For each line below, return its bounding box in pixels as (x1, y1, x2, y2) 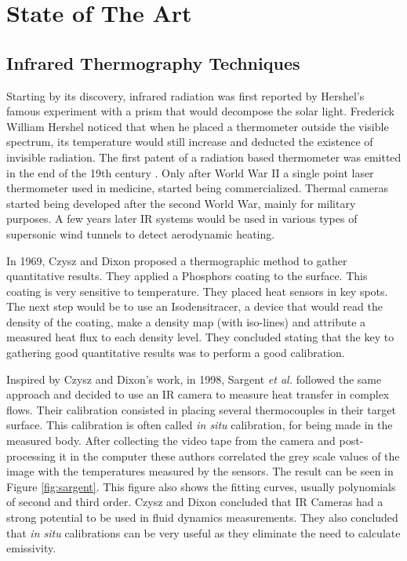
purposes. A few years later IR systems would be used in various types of (6, 210, 358, 227)
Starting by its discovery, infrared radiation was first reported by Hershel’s (6, 87, 365, 104)
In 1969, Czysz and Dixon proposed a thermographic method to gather (6, 252, 347, 268)
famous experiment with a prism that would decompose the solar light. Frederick (6, 103, 394, 119)
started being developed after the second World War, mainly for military (6, 195, 356, 211)
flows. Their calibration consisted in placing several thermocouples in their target (6, 401, 396, 417)
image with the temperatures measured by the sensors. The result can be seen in (6, 463, 394, 479)
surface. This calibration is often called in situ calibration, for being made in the (6, 417, 393, 433)
